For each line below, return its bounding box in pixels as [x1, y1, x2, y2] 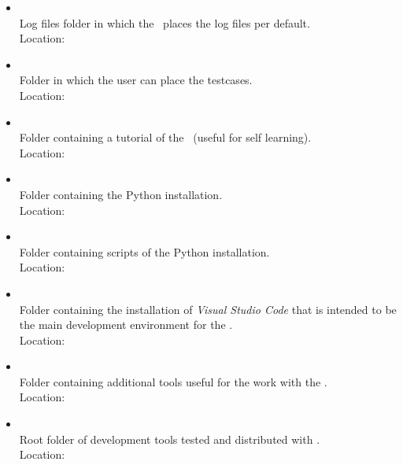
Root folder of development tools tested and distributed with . [19, 430, 320, 447]
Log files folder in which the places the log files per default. [19, 14, 310, 31]
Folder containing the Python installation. [19, 186, 223, 202]
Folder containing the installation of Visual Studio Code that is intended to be [19, 301, 397, 317]
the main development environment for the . [19, 316, 233, 333]
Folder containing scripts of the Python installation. [19, 243, 270, 260]
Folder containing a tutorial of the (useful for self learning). [19, 129, 312, 146]
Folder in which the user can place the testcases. [19, 72, 253, 88]
